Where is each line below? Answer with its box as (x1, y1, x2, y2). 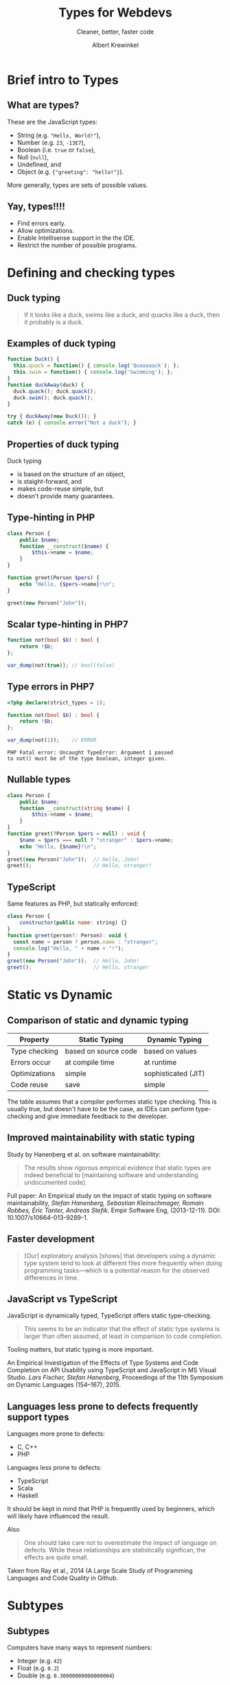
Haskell (16, 1491, 38, 1499)
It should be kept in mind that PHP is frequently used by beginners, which (7, 1505, 215, 1513)
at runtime (143, 1058, 177, 1067)
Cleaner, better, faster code (76, 27, 154, 36)
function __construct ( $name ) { (19, 543, 109, 550)
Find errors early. (16, 219, 67, 227)
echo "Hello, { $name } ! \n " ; (19, 843, 97, 850)
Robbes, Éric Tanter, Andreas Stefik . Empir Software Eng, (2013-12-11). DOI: (7, 1206, 221, 1214)
